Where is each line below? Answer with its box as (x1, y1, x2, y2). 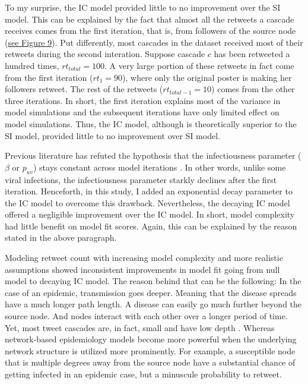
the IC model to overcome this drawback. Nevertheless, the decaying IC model (5, 196, 290, 209)
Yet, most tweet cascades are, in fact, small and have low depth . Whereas (5, 321, 275, 333)
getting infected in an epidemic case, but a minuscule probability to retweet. (5, 368, 282, 380)
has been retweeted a (214, 48, 290, 60)
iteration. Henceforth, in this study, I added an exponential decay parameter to (5, 185, 293, 197)
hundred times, (5, 59, 59, 71)
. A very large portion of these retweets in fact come (104, 59, 294, 71)
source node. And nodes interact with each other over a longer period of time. (5, 310, 288, 322)
